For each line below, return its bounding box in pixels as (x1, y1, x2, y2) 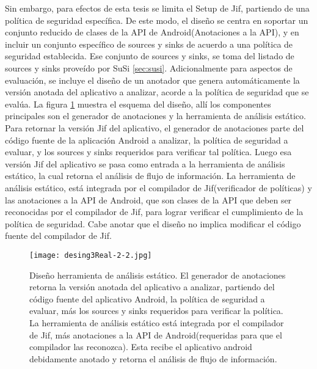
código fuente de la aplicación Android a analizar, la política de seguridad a (5, 133, 288, 146)
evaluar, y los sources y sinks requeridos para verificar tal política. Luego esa (5, 145, 292, 158)
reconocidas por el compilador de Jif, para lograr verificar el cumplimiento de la (5, 205, 304, 218)
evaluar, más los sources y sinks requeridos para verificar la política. (29, 304, 283, 317)
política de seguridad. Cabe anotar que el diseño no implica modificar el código (5, 217, 301, 230)
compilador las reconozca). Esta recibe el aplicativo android (29, 340, 252, 353)
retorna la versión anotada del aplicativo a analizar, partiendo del (29, 280, 275, 293)
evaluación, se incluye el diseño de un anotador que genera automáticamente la (5, 73, 300, 86)
